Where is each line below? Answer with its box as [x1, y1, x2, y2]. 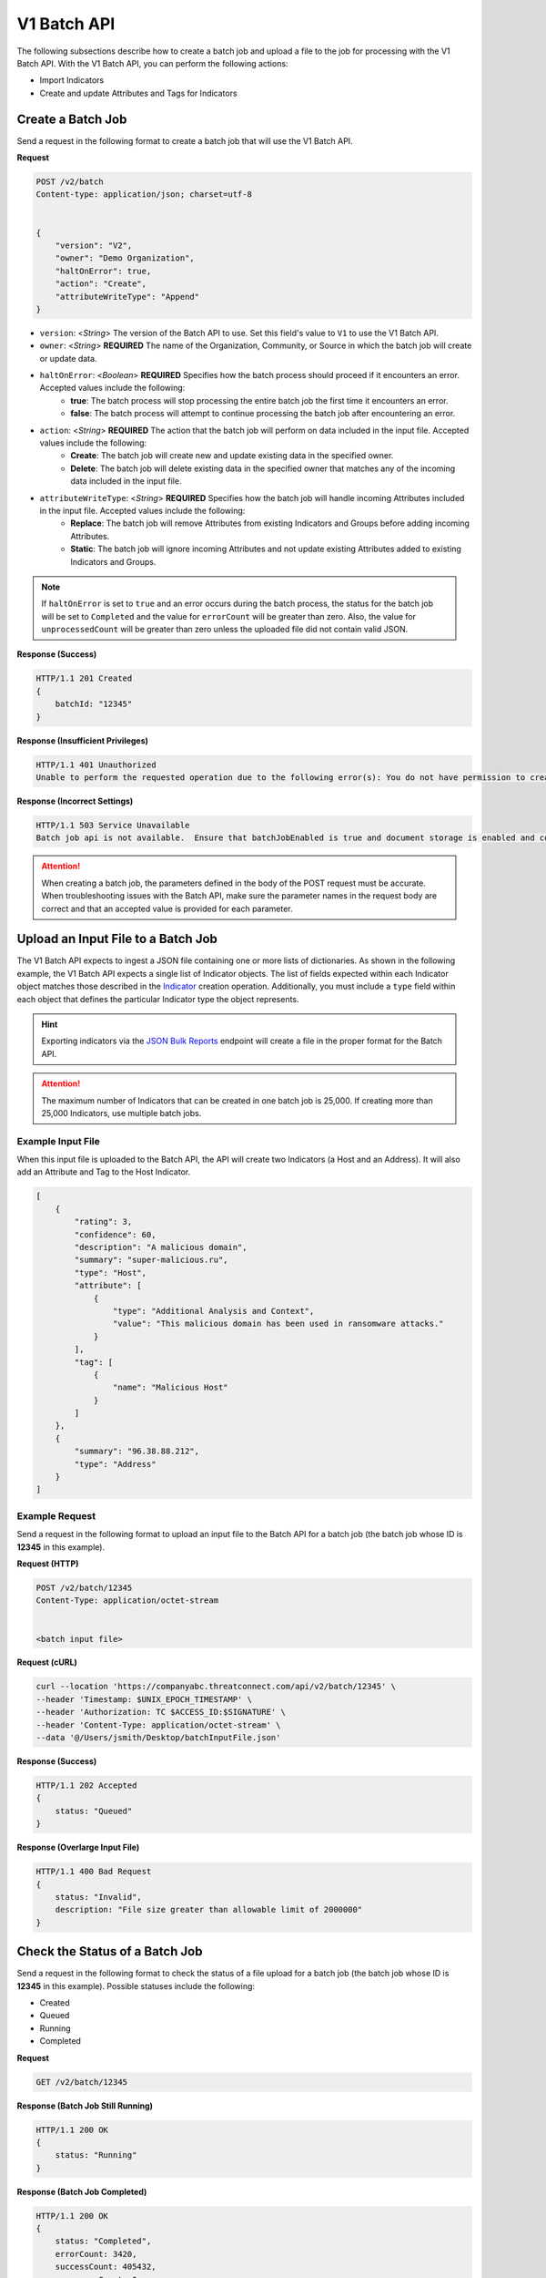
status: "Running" [55, 2150, 137, 2160]
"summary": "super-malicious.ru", [74, 1255, 228, 1266]
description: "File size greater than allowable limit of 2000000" [55, 1904, 363, 1915]
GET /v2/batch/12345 [35, 2077, 127, 2087]
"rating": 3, [74, 1216, 133, 1227]
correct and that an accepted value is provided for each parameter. [41, 903, 293, 914]
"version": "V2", [55, 240, 133, 251]
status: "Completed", [55, 2236, 152, 2246]
